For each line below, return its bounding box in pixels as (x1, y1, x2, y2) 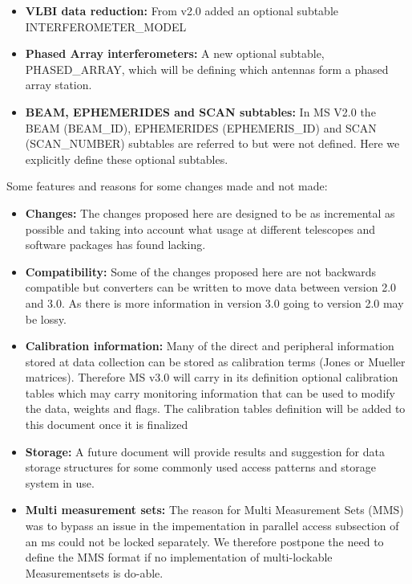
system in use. (25, 474, 95, 491)
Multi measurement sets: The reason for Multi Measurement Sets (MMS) (25, 501, 404, 518)
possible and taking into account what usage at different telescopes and (25, 220, 376, 237)
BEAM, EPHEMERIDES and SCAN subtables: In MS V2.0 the (25, 103, 376, 120)
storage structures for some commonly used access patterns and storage (25, 459, 376, 476)
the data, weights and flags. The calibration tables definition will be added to (25, 400, 406, 417)
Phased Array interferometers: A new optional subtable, (25, 45, 325, 62)
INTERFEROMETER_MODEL (25, 18, 187, 35)
